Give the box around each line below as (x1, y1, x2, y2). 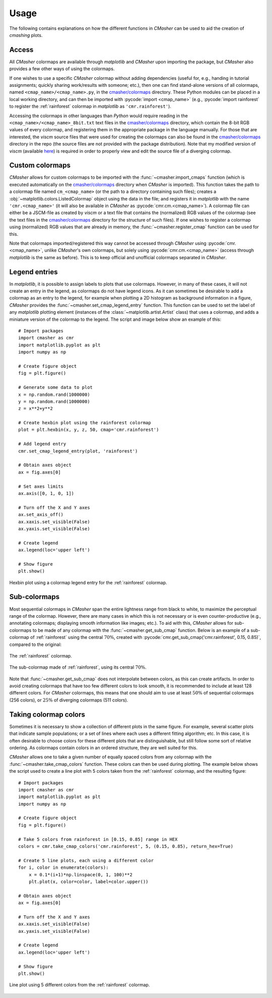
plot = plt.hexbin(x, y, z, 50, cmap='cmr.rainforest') (18, 427, 159, 433)
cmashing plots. (9, 32, 43, 38)
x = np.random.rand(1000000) (18, 391, 90, 397)
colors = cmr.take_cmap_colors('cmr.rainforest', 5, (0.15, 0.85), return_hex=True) (18, 843, 234, 850)
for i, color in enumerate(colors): (18, 865, 109, 871)
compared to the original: (9, 641, 62, 647)
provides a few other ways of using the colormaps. (9, 66, 115, 72)
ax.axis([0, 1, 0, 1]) (18, 490, 75, 496)
